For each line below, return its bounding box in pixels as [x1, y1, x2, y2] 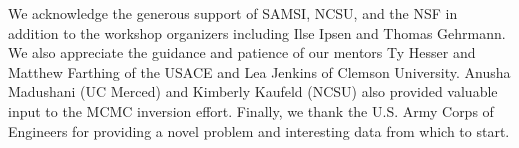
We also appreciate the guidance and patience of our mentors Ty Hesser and [8, 42, 476, 63]
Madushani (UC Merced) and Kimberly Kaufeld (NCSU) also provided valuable [8, 81, 498, 102]
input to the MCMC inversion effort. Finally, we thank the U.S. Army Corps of [8, 100, 494, 121]
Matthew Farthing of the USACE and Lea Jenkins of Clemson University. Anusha [8, 61, 511, 82]
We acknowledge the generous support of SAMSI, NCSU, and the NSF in [8, 3, 458, 23]
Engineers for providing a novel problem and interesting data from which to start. [8, 120, 510, 141]
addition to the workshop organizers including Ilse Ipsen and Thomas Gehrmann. [8, 22, 506, 43]
